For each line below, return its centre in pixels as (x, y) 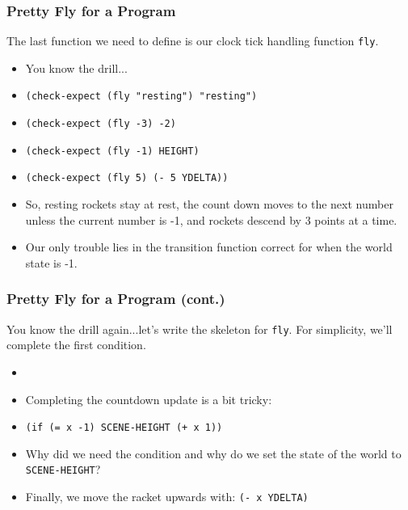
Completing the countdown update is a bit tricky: (149, 399)
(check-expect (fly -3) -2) (101, 124)
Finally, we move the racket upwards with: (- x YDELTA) (167, 497)
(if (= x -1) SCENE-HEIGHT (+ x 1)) (124, 428)
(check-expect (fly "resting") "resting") (141, 97)
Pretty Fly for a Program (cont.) (116, 299)
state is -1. (51, 262)
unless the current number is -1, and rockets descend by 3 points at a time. (211, 219)
